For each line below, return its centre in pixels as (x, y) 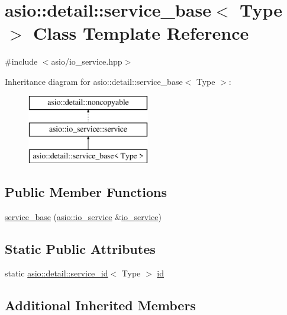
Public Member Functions (86, 191)
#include (21, 61)
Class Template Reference (141, 33)
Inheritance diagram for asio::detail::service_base (94, 81)
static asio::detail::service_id (57, 273)
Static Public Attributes (80, 248)
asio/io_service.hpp (87, 61)
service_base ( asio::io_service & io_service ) (83, 216)
